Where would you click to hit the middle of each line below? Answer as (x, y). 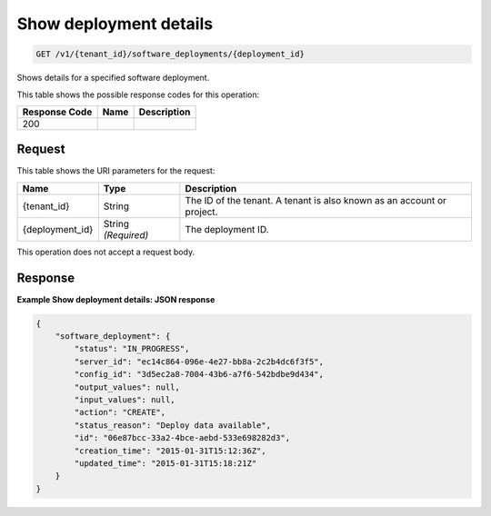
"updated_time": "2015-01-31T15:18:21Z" (165, 463)
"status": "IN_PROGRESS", (132, 349)
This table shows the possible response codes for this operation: (138, 94)
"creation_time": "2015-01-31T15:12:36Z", (170, 451)
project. (201, 212)
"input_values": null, (125, 400)
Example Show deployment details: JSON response (116, 299)
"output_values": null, (127, 387)
